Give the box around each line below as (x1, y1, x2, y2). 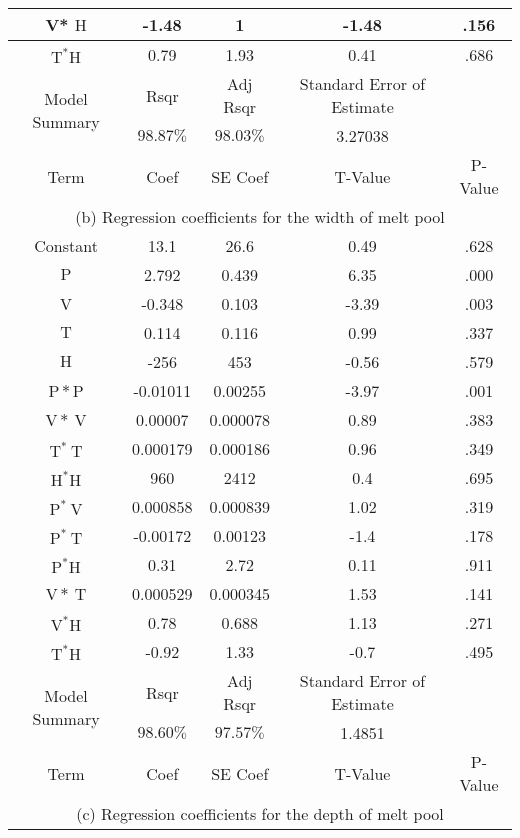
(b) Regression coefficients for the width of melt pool (75, 205, 445, 228)
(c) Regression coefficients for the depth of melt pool (76, 802, 444, 825)
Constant (34, 234, 98, 257)
